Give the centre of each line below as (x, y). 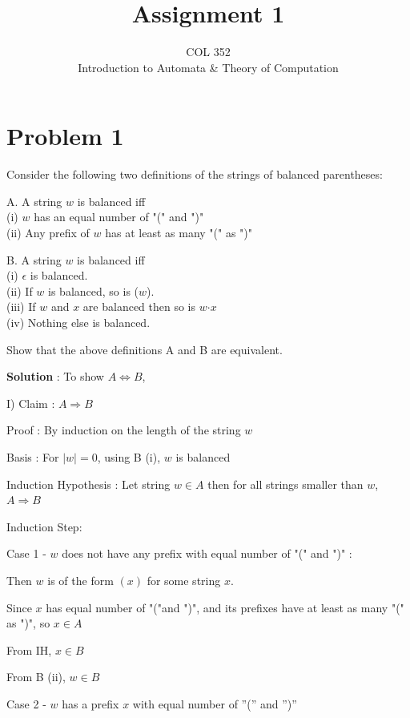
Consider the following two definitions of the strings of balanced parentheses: (195, 174)
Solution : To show (55, 376)
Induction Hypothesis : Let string (88, 484)
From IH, (29, 649)
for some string (184, 580)
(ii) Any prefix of (48, 233)
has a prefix (90, 703)
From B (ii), (36, 677)
